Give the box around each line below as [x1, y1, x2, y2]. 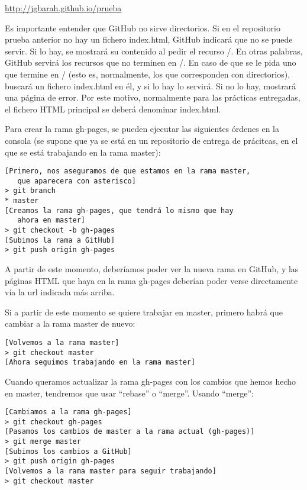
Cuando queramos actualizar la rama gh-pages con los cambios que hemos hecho [5, 375, 296, 387]
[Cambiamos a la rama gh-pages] [5, 408, 132, 417]
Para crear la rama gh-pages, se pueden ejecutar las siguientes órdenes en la [5, 122, 280, 135]
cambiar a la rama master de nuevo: [5, 317, 135, 330]
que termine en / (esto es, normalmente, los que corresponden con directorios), [5, 67, 290, 80]
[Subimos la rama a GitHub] [5, 236, 115, 244]
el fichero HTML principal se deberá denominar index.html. [5, 102, 221, 115]
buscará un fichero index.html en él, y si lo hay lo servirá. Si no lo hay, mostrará [5, 79, 296, 92]
